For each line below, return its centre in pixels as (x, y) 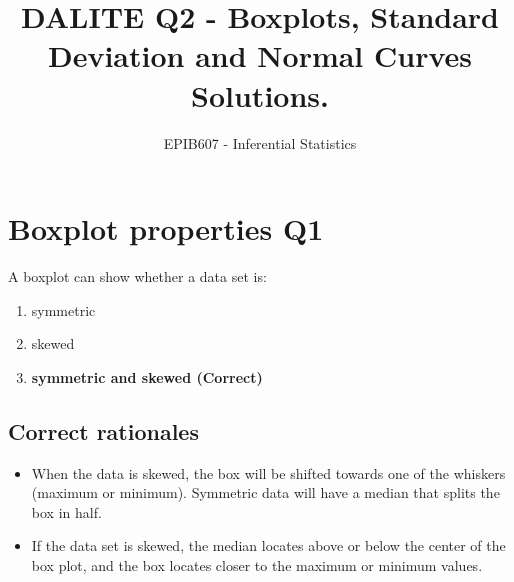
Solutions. (260, 94)
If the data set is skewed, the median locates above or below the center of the (268, 545)
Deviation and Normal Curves (260, 55)
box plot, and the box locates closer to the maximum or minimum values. (257, 564)
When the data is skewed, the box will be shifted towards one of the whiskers (268, 472)
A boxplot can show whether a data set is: (137, 276)
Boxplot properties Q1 (166, 228)
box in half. (66, 511)
